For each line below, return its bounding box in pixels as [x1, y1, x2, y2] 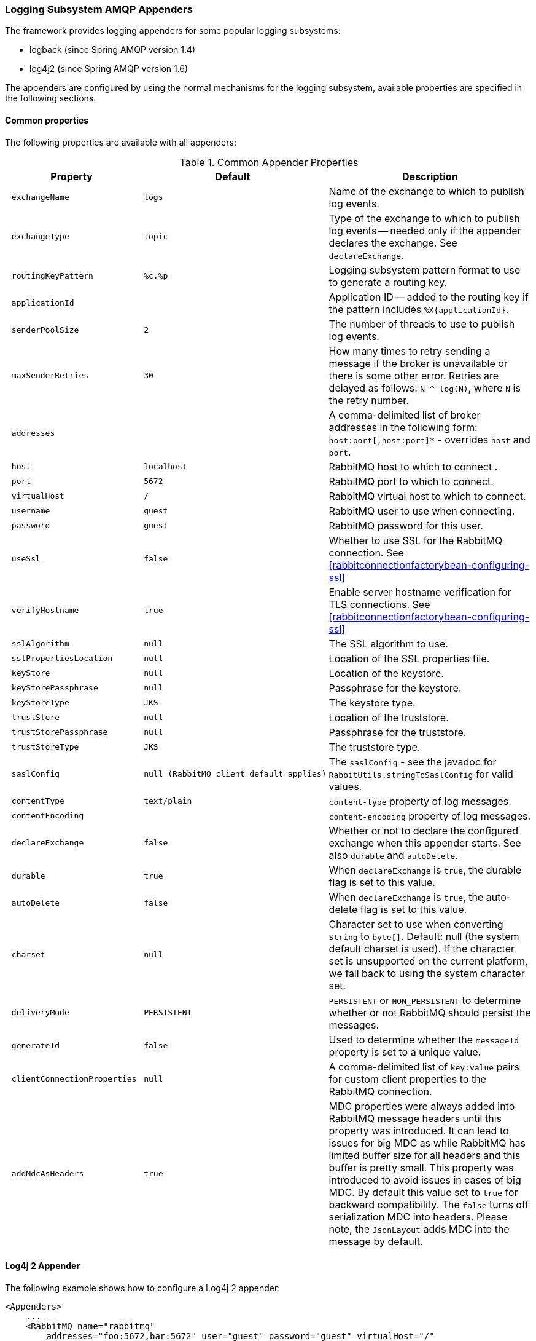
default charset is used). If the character [328, 942, 515, 955]
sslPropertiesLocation [11, 654, 113, 663]
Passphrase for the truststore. [328, 726, 467, 738]
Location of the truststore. [328, 711, 449, 724]
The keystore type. [328, 696, 416, 709]
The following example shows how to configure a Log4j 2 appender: [5, 1282, 281, 1293]
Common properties [5, 114, 89, 125]
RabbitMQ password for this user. [328, 519, 483, 532]
